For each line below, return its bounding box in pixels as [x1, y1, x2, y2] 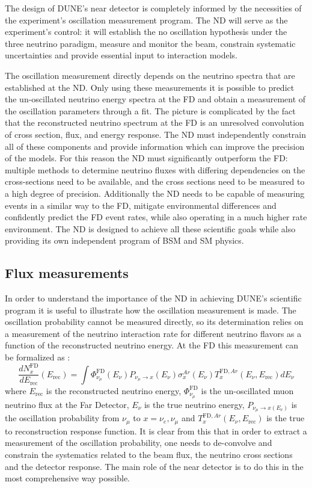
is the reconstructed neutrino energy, [46, 384, 182, 397]
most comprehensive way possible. [5, 472, 130, 484]
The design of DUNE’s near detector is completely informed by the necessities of [5, 2, 302, 14]
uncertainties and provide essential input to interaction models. [5, 49, 238, 61]
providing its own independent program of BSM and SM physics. [5, 234, 244, 247]
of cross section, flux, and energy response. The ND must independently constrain [5, 128, 307, 140]
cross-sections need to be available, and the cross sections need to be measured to [5, 175, 305, 188]
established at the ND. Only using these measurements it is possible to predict [5, 81, 295, 93]
